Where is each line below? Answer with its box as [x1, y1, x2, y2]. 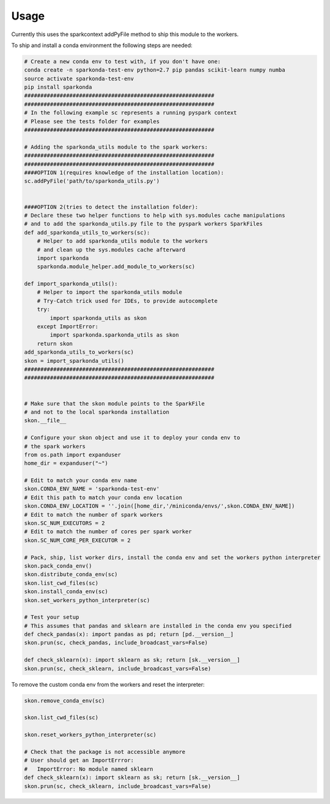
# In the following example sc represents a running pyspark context [24, 109, 237, 116]
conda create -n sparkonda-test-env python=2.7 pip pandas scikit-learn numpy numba [24, 67, 285, 73]
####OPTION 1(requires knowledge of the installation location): [24, 169, 224, 176]
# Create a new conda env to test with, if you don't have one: [24, 58, 221, 65]
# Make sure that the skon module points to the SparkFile [24, 400, 205, 407]
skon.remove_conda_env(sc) [24, 697, 105, 704]
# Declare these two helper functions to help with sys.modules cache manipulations [24, 211, 285, 219]
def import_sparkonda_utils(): [24, 280, 119, 287]
